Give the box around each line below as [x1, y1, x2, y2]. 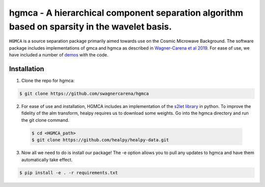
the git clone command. [21, 117, 70, 123]
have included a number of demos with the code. [9, 52, 108, 58]
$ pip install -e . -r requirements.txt [19, 170, 118, 175]
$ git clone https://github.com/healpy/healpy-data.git [31, 137, 169, 143]
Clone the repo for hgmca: [21, 78, 75, 83]
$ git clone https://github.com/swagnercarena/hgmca [19, 91, 149, 97]
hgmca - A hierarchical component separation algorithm [9, 7, 243, 18]
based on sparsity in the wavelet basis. [9, 21, 172, 32]
